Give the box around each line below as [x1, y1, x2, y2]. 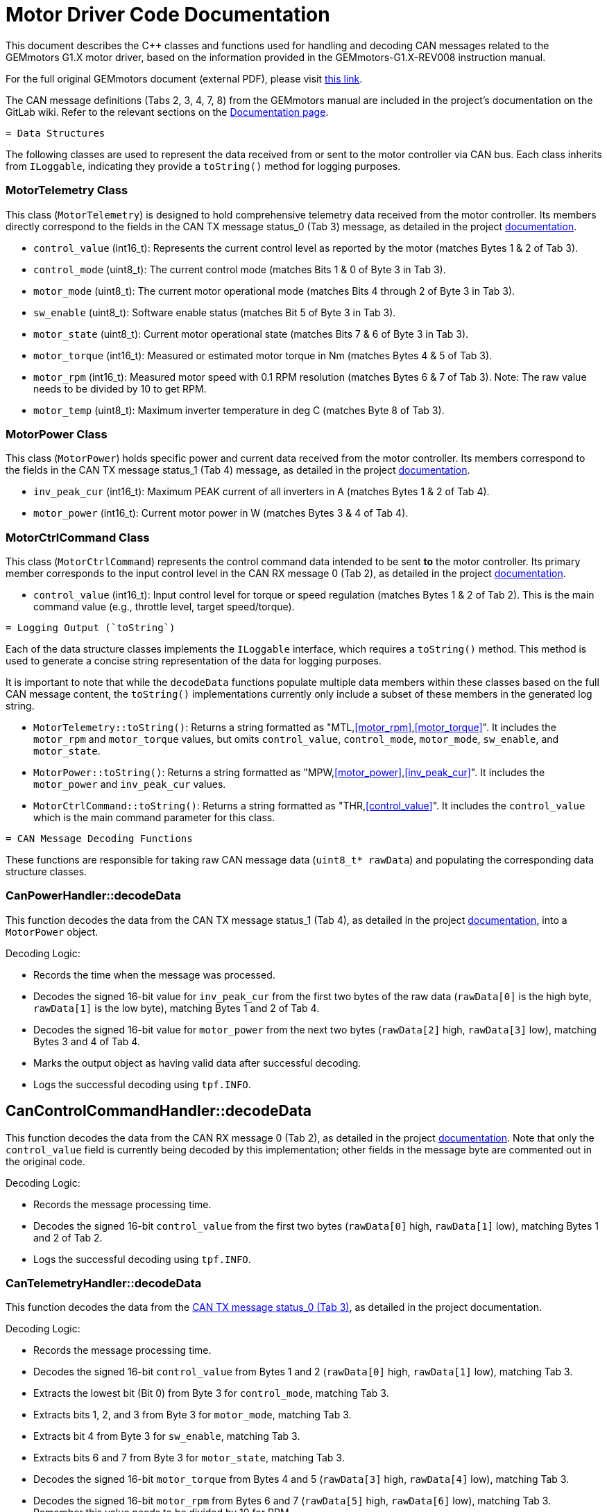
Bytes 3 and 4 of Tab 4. [33, 1035, 140, 1047]
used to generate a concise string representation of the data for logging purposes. [6, 655, 382, 667]
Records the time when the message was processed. [33, 968, 275, 981]
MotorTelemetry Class [6, 183, 128, 198]
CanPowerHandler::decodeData [6, 888, 182, 903]
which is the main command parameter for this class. [33, 811, 275, 823]
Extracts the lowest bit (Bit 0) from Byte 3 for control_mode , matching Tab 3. [33, 1387, 389, 1400]
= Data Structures [6, 127, 105, 139]
